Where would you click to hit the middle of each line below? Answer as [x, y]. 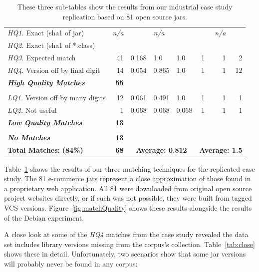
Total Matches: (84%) [45, 149]
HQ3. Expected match [42, 58]
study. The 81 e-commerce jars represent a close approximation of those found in [128, 178]
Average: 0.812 [161, 149]
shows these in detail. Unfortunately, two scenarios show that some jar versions [125, 254]
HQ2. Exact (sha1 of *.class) [51, 45]
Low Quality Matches [45, 122]
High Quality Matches [46, 82]
